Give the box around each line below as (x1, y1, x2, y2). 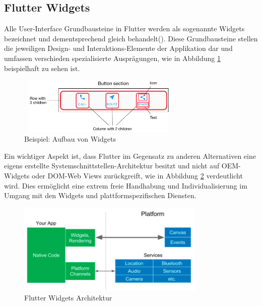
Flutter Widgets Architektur (24, 292, 112, 303)
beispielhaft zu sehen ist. (4, 63, 80, 73)
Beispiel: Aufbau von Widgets (24, 134, 116, 144)
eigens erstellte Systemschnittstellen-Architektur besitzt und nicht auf (4, 160, 220, 171)
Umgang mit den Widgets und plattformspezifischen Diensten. (4, 190, 196, 201)
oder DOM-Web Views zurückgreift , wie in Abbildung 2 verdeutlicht (31, 170, 243, 181)
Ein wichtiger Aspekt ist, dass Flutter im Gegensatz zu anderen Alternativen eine (4, 150, 256, 161)
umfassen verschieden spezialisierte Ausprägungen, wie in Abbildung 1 (4, 52, 221, 63)
